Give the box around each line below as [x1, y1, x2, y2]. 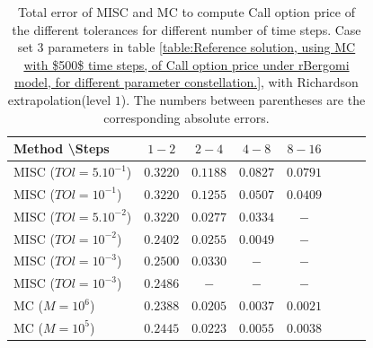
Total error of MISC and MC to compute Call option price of [17, 3, 355, 21]
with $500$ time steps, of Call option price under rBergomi [23, 55, 350, 74]
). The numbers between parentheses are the [120, 90, 366, 109]
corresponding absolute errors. [103, 108, 270, 126]
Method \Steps [13, 139, 110, 158]
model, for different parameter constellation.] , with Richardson [14, 73, 359, 91]
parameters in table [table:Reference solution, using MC [48, 38, 356, 57]
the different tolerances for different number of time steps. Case [12, 20, 361, 39]
